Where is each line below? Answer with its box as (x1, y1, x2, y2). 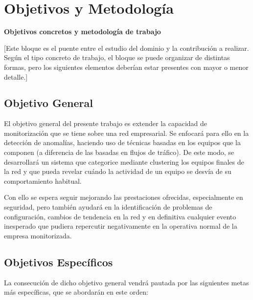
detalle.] (4, 71, 28, 82)
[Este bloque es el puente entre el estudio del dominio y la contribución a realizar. (4, 43, 249, 53)
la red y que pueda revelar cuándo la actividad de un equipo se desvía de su (4, 166, 231, 176)
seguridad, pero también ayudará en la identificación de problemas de (4, 202, 212, 212)
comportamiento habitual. (4, 175, 82, 186)
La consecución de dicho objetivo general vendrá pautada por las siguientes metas (4, 277, 249, 287)
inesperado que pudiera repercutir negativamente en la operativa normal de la (4, 221, 237, 231)
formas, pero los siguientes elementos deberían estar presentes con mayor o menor (4, 62, 249, 72)
